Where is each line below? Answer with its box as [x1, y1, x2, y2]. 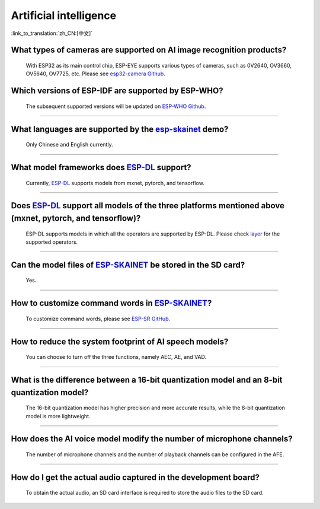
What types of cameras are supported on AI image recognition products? [11, 45, 287, 55]
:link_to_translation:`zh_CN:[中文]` [11, 30, 93, 37]
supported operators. [25, 238, 78, 246]
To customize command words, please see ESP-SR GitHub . [25, 315, 171, 322]
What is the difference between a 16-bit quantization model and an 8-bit [11, 374, 283, 385]
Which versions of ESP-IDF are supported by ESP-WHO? [11, 86, 223, 96]
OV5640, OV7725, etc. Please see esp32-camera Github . [25, 70, 165, 77]
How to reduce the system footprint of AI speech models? [11, 336, 229, 346]
